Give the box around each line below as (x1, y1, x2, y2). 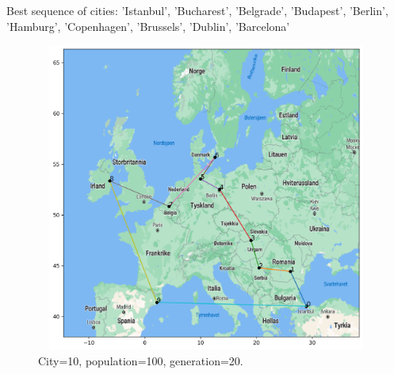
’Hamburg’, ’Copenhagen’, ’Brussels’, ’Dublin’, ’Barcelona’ (6, 17, 290, 34)
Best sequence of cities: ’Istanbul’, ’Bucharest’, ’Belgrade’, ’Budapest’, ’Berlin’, (6, 2, 388, 18)
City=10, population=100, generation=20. (38, 352, 243, 368)
